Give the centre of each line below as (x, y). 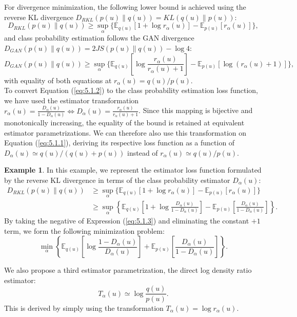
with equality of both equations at (58, 80)
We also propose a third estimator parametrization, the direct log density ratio (128, 270)
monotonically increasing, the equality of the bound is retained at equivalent (124, 122)
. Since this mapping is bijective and (196, 110)
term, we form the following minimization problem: (84, 230)
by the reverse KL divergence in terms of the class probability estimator (117, 180)
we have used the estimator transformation (72, 100)
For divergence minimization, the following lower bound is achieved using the (125, 7)
